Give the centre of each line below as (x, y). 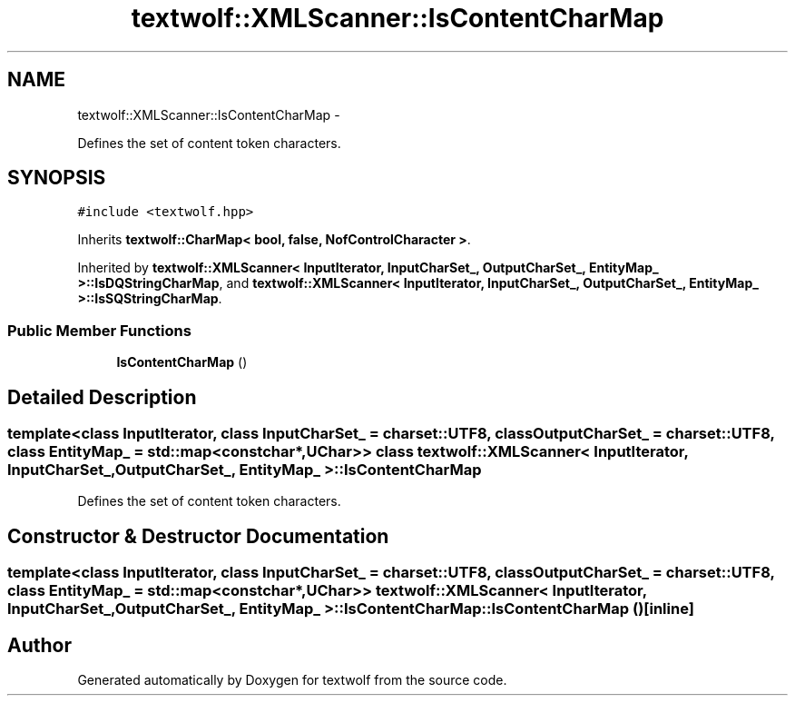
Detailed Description (102, 397)
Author (39, 645)
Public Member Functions (99, 330)
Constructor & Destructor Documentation (198, 536)
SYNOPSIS (57, 178)
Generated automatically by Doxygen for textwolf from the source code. (292, 680)
